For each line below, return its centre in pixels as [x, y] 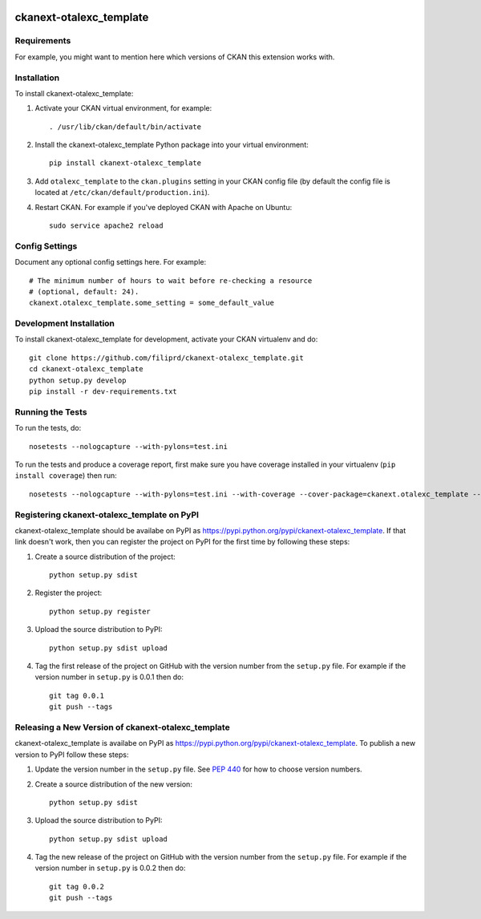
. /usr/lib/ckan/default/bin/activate [125, 127]
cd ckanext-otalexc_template [86, 369]
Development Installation [65, 323]
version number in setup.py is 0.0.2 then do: [110, 868]
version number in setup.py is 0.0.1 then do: [109, 677]
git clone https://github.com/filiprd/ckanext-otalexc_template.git [166, 358]
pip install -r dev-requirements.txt [103, 392]
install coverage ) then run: [66, 476]
